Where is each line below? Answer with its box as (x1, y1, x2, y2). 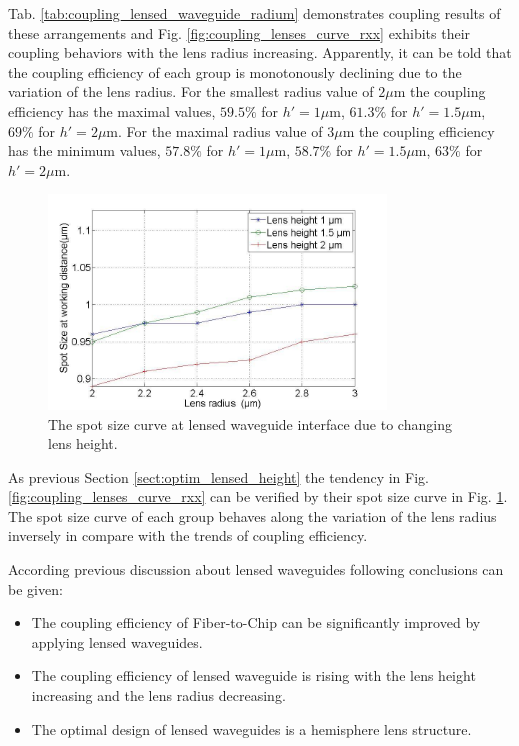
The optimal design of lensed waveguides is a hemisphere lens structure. (31, 718, 472, 739)
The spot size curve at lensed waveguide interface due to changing (48, 413, 452, 434)
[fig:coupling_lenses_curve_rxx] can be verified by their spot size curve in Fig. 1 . (8, 486, 508, 507)
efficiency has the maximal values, (8, 100, 216, 121)
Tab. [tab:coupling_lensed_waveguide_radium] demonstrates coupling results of (8, 3, 501, 23)
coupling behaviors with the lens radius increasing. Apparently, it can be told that (8, 42, 512, 63)
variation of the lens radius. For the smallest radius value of (8, 81, 374, 102)
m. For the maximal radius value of (106, 120, 323, 141)
